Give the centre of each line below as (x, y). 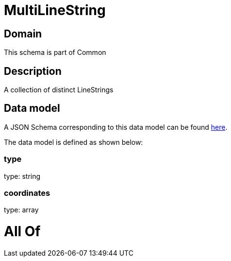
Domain (23, 34)
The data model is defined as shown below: (74, 142)
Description (33, 71)
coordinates (27, 193)
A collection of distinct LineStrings (59, 90)
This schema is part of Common (55, 52)
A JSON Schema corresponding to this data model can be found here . (116, 127)
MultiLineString (55, 10)
